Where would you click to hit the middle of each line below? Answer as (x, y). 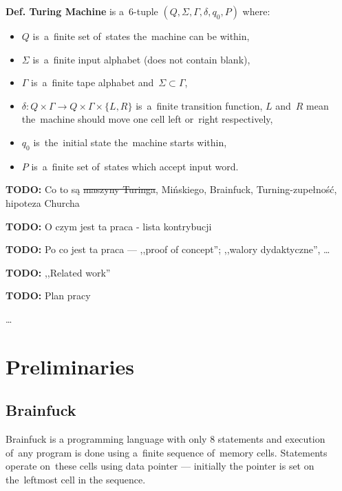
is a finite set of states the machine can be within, (141, 36)
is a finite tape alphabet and (93, 82)
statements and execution (271, 439)
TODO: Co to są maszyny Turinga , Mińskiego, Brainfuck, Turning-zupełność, (171, 189)
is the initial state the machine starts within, (130, 142)
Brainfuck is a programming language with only (106, 439)
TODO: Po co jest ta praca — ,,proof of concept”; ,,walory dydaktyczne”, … (168, 249)
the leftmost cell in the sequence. (76, 479)
